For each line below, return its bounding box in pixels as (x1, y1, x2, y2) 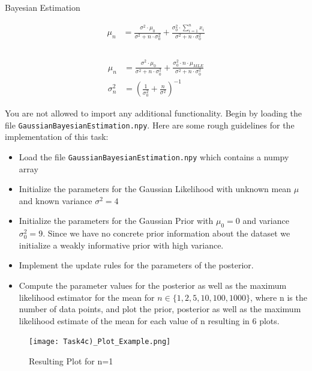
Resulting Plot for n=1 (29, 355, 113, 367)
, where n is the (250, 291, 307, 303)
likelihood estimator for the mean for (19, 291, 155, 303)
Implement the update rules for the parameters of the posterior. (19, 259, 254, 271)
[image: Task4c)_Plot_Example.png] (29, 337, 171, 346)
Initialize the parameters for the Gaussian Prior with (19, 214, 214, 227)
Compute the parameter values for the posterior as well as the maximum (19, 279, 287, 292)
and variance (242, 214, 289, 227)
